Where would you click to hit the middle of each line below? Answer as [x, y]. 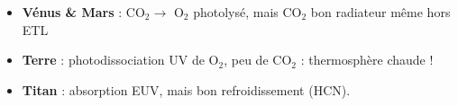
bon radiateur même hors [380, 12]
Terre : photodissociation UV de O [120, 60]
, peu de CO [258, 60]
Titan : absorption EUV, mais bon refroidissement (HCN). [186, 89]
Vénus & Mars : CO [83, 12]
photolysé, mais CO [247, 12]
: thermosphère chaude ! [367, 60]
